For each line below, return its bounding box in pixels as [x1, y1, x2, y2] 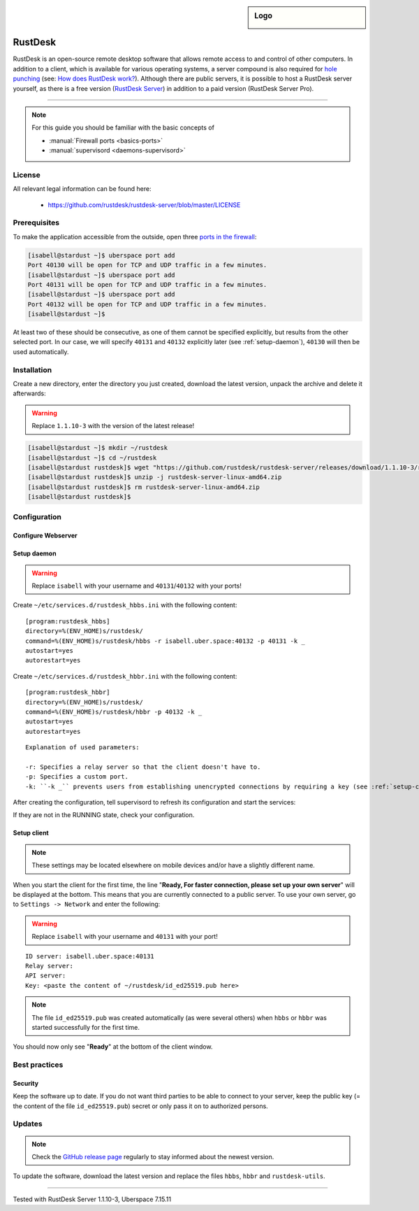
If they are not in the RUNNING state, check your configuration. [13, 811, 195, 819]
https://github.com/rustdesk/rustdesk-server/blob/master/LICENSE [47, 200, 241, 209]
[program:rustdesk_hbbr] [25, 688, 110, 696]
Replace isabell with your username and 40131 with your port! [31, 933, 218, 941]
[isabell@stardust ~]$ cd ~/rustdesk [27, 453, 157, 462]
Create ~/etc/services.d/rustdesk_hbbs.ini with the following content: [13, 601, 237, 609]
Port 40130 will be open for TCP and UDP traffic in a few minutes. [27, 261, 267, 269]
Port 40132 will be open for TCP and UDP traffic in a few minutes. [27, 300, 267, 308]
